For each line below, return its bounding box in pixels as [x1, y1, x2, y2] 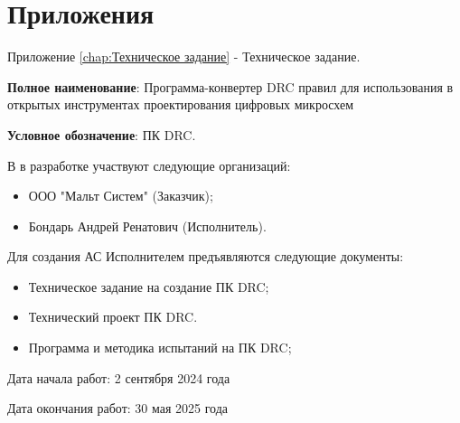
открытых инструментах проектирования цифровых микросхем [7, 95, 353, 114]
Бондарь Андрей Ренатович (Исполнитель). [28, 216, 267, 235]
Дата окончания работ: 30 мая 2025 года [7, 399, 229, 418]
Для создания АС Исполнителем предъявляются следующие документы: [7, 247, 404, 266]
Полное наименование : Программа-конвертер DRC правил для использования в [7, 77, 454, 96]
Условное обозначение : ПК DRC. [7, 125, 196, 144]
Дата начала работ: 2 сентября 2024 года [7, 368, 230, 387]
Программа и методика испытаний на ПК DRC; [28, 338, 292, 357]
